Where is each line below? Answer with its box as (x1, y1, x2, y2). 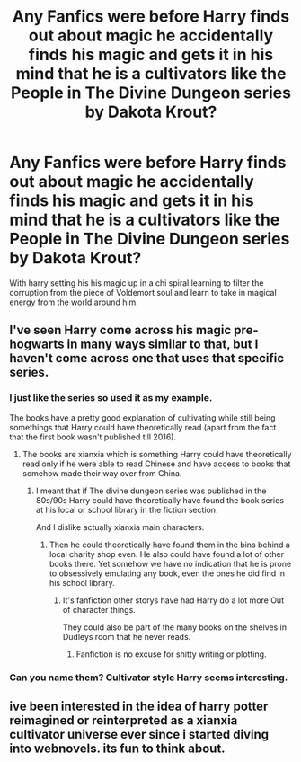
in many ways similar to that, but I (66, 337, 259, 352)
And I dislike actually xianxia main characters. (35, 521, 205, 532)
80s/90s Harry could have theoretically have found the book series (35, 494, 285, 505)
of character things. (62, 604, 137, 615)
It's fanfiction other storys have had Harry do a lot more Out (62, 595, 285, 606)
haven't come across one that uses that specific (9, 350, 285, 366)
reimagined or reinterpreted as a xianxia (9, 713, 238, 728)
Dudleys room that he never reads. (62, 631, 191, 642)
